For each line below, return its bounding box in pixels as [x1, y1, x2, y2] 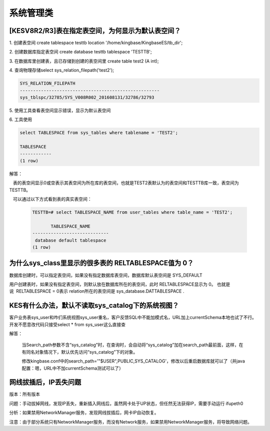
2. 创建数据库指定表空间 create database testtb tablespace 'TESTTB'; [9, 49, 152, 55]
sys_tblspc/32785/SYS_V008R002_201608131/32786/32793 [19, 95, 154, 100]
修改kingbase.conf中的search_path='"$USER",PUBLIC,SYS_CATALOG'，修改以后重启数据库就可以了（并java [21, 358, 245, 364]
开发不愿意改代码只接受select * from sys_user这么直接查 [9, 321, 126, 327]
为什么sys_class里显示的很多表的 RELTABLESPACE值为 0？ [9, 259, 194, 267]
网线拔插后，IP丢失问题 [9, 378, 81, 387]
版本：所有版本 [9, 391, 40, 397]
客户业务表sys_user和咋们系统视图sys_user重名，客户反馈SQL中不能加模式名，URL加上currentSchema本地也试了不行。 [9, 315, 257, 321]
